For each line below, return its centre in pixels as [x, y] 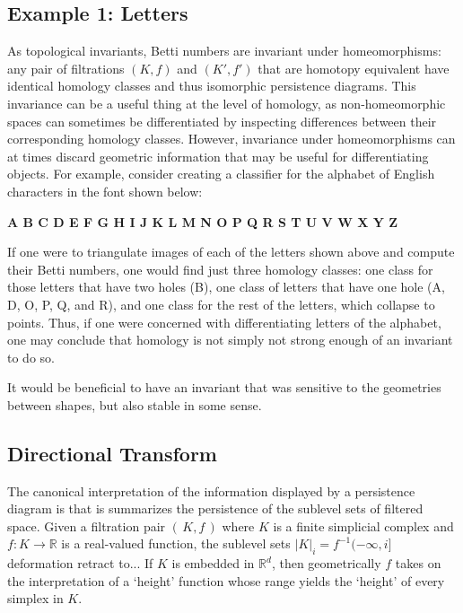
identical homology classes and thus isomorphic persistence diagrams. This [212, 86]
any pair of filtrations [66, 68]
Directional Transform [112, 453]
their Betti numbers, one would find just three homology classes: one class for [220, 269]
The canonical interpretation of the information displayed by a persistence [211, 490]
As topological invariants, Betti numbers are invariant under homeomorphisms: [224, 51]
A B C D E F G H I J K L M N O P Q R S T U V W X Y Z [203, 221]
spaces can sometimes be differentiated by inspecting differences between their [222, 121]
